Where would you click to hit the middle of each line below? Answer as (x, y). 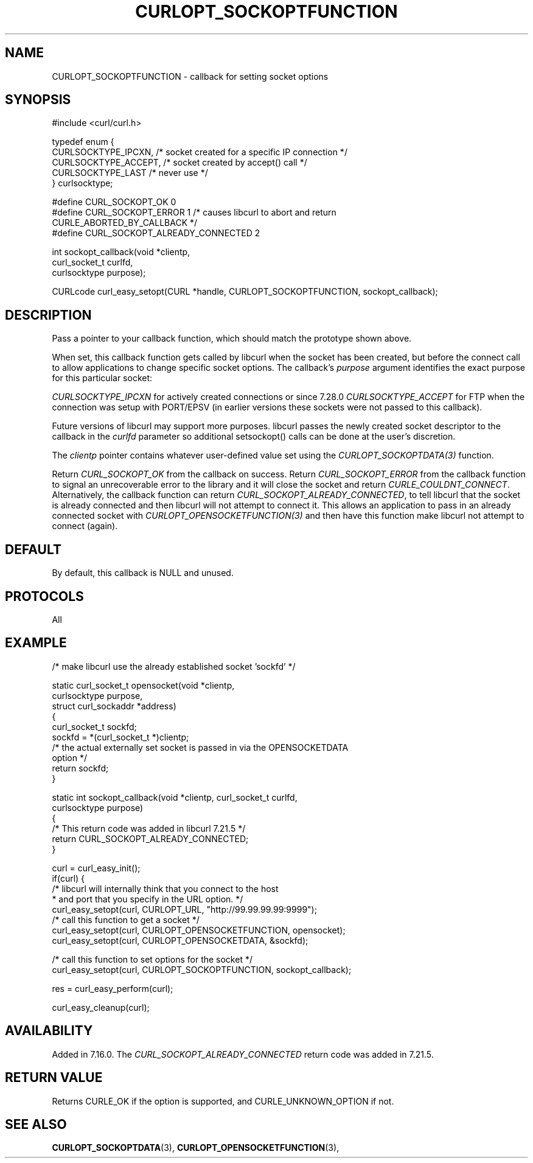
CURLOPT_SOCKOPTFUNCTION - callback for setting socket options (190, 76)
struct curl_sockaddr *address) (114, 706)
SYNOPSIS (38, 100)
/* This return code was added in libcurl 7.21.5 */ (149, 828)
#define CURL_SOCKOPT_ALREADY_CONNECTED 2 (156, 233)
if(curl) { (68, 878)
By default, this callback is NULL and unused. (143, 573)
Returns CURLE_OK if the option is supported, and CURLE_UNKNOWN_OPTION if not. (223, 1101)
